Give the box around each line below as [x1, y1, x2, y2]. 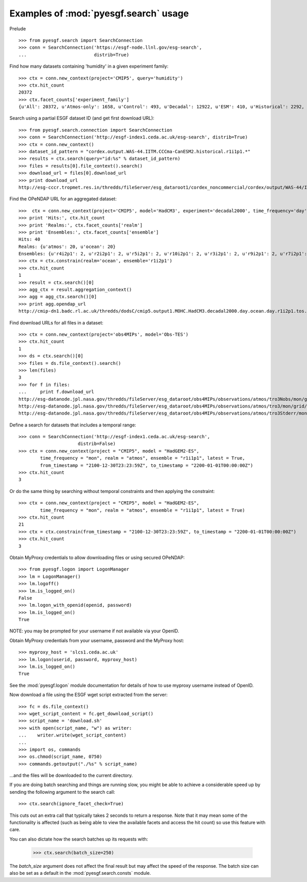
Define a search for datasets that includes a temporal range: [9, 422, 137, 428]
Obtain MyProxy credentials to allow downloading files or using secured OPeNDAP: [9, 554, 185, 561]
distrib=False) [77, 441, 116, 447]
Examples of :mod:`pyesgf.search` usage [9, 8, 189, 19]
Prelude [9, 26, 26, 32]
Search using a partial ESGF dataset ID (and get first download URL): [9, 115, 155, 121]
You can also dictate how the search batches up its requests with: [9, 836, 148, 842]
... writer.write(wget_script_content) [18, 732, 127, 738]
